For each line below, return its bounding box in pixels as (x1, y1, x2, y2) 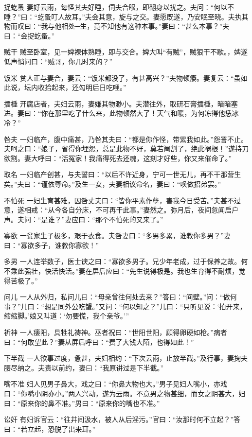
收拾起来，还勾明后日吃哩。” (37, 82, 126, 92)
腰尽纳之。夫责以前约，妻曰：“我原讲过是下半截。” (4, 362, 164, 372)
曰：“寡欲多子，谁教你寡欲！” (4, 240, 99, 250)
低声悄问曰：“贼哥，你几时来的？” (4, 56, 113, 66)
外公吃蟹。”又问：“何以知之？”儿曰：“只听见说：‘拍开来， (65, 301, 247, 311)
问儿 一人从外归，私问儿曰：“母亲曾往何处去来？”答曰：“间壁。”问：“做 (4, 292, 230, 302)
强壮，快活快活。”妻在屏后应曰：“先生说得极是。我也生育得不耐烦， (24, 266, 239, 276)
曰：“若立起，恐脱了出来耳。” (4, 423, 96, 434)
